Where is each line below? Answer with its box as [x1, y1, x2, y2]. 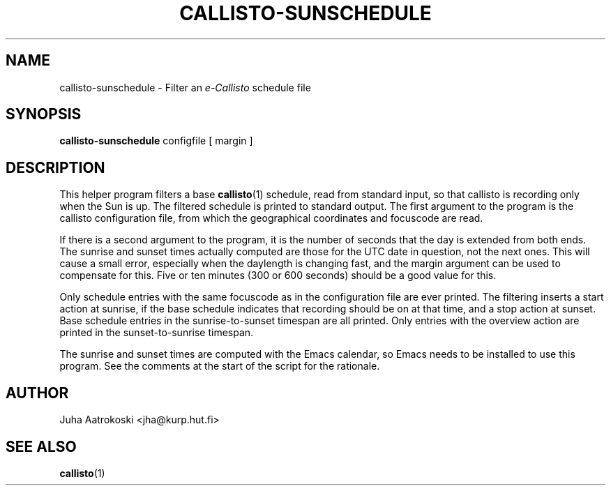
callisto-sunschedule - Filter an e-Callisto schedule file [59, 81, 311, 93]
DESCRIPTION [6, 158, 105, 176]
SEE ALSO [6, 437, 77, 455]
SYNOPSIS [6, 105, 82, 123]
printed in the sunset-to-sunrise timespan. [59, 326, 254, 339]
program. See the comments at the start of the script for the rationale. [59, 360, 380, 372]
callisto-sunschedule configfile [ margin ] [59, 135, 253, 147]
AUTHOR [6, 384, 69, 402]
